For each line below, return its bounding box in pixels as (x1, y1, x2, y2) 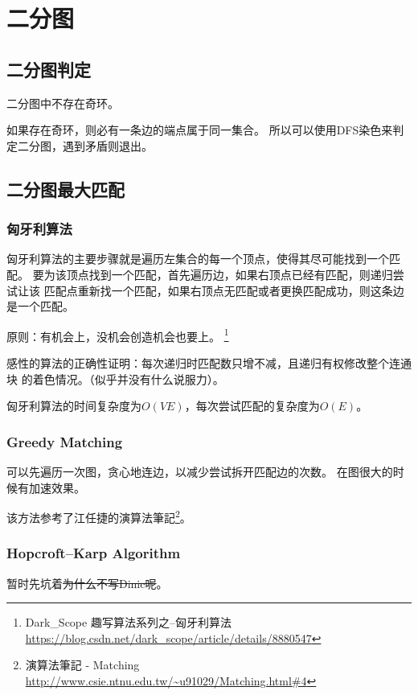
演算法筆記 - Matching (25, 656, 140, 673)
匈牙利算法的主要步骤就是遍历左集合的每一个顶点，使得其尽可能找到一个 (6, 250, 389, 267)
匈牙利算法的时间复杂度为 (6, 397, 141, 414)
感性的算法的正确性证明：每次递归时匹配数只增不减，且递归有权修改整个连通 (6, 354, 412, 371)
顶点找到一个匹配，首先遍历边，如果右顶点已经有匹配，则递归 (66, 265, 393, 282)
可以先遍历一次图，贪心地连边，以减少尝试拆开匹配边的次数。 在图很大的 (6, 463, 393, 479)
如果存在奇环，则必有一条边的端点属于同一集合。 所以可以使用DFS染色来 (6, 121, 393, 138)
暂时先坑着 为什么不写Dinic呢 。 (6, 574, 168, 591)
